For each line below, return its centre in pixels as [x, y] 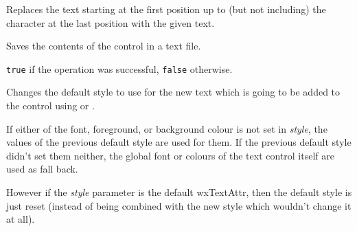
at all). [21, 219]
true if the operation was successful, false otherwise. [119, 68]
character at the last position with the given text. [111, 22]
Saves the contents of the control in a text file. [104, 46]
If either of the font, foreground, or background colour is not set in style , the [167, 128]
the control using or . [50, 106]
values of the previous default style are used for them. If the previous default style [179, 142]
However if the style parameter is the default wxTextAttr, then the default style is [179, 192]
